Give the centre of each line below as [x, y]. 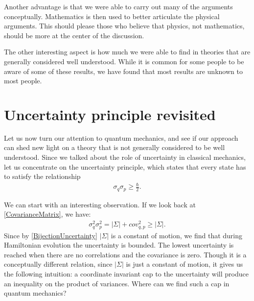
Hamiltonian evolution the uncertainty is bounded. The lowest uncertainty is [119, 245]
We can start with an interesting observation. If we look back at [100, 204]
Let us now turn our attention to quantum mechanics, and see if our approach [121, 138]
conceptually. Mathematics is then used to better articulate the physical [112, 16]
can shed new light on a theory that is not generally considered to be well [115, 147]
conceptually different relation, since [58, 264]
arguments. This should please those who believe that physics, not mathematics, [124, 26]
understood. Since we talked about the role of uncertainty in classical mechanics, [125, 157]
